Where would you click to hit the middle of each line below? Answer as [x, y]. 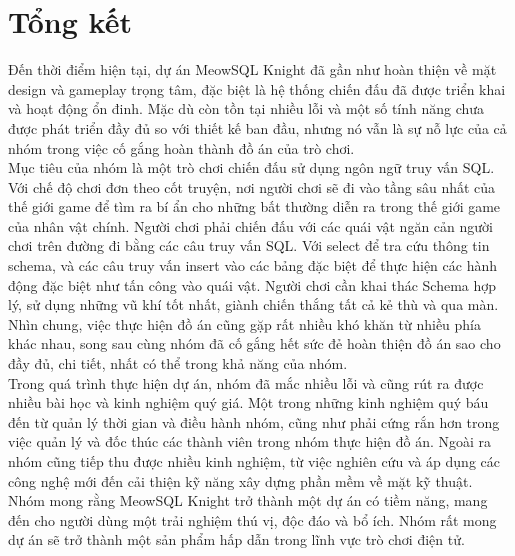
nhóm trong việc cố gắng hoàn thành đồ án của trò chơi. [181, 147]
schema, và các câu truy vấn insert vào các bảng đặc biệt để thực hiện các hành [253, 265]
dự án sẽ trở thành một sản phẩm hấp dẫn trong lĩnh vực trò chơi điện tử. [236, 539]
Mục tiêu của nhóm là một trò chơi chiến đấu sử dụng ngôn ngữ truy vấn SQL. [251, 167]
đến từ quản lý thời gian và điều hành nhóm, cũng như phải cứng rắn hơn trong [254, 421]
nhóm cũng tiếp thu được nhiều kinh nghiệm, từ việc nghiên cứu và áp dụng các [254, 461]
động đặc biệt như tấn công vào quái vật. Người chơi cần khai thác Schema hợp [252, 284]
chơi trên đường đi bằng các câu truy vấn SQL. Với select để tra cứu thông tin [249, 245]
